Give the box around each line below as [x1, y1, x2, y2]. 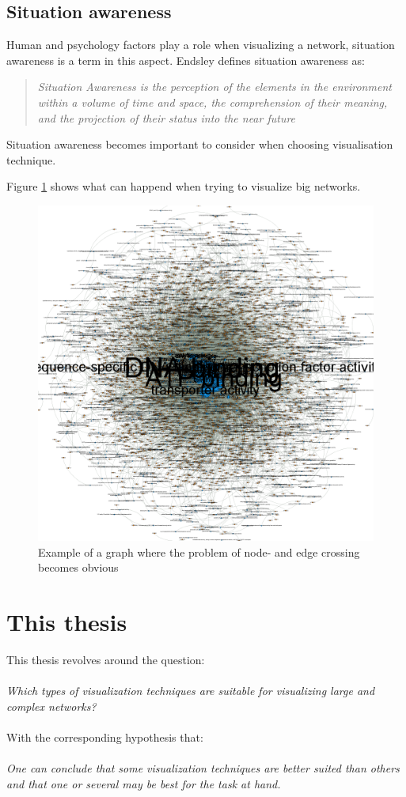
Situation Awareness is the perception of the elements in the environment [37, 78, 392, 95]
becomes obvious [38, 559, 119, 576]
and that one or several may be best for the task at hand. [6, 775, 281, 791]
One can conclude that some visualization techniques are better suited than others [6, 760, 400, 776]
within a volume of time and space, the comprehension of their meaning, [37, 93, 388, 110]
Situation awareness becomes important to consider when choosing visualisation [6, 136, 393, 153]
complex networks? [6, 697, 97, 714]
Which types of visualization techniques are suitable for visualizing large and [6, 682, 375, 699]
